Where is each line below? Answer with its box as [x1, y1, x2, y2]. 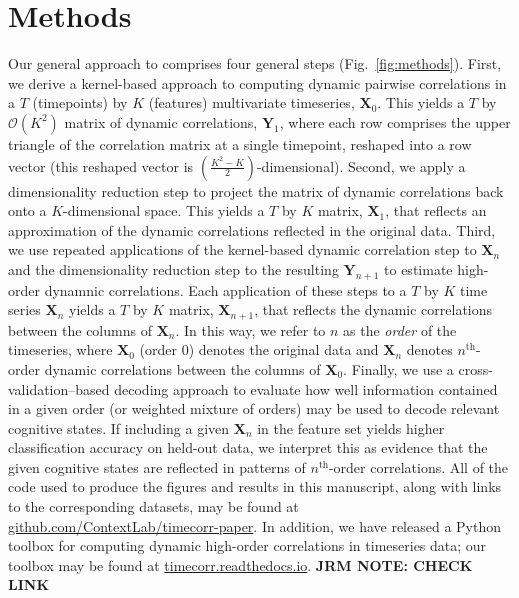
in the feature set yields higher [257, 417, 445, 438]
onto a [8, 200, 47, 221]
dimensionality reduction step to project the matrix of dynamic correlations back [8, 180, 504, 201]
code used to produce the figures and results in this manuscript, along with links [8, 476, 502, 497]
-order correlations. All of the [328, 456, 509, 477]
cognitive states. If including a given [8, 417, 230, 438]
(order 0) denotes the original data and [139, 339, 379, 360]
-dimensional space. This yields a [63, 200, 265, 221]
